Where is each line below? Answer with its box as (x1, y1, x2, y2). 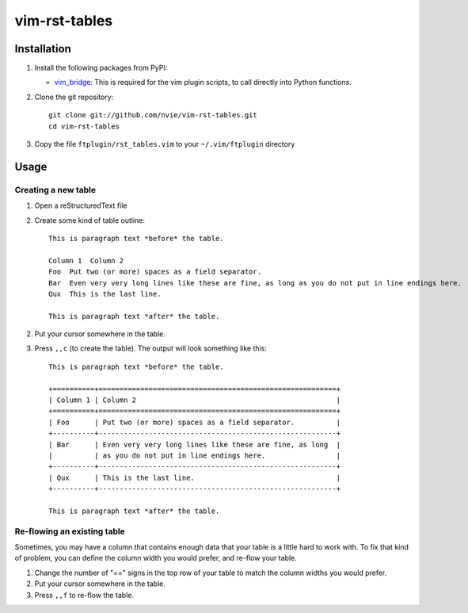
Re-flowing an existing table (14, 526, 126, 537)
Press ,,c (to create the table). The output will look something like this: (34, 343, 267, 353)
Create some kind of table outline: (34, 215, 146, 225)
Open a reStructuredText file (34, 201, 127, 210)
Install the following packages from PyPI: (34, 63, 168, 73)
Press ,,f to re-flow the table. (34, 590, 135, 600)
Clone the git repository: (34, 92, 114, 102)
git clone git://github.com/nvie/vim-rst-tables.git (48, 111, 257, 120)
